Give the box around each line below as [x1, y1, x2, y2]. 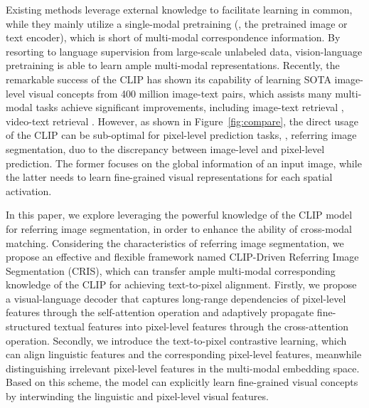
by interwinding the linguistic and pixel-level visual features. [6, 389, 269, 404]
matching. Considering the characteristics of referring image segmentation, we [6, 235, 344, 250]
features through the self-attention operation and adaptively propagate [6, 305, 314, 320]
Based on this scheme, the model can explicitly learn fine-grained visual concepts [6, 375, 358, 389]
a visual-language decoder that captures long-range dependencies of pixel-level [6, 291, 346, 305]
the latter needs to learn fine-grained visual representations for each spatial [6, 169, 333, 184]
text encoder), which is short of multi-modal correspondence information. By [6, 30, 341, 45]
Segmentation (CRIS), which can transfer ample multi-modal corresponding [6, 263, 336, 278]
